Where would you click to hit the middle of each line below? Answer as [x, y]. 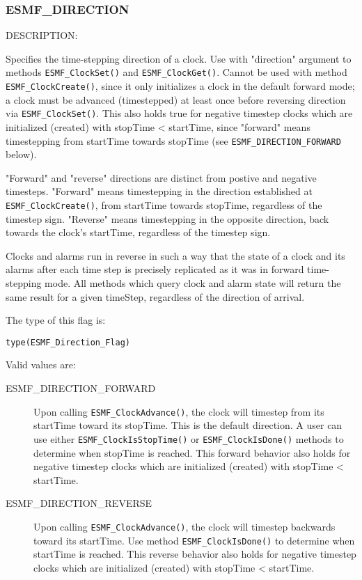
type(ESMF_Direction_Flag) [68, 342]
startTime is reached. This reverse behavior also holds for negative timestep [195, 554]
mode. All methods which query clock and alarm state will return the [193, 283]
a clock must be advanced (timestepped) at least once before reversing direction [176, 99]
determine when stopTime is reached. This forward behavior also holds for [192, 452]
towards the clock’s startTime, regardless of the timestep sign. [138, 232]
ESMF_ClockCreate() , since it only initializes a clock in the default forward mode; [180, 86]
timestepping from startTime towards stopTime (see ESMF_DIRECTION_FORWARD [173, 140]
